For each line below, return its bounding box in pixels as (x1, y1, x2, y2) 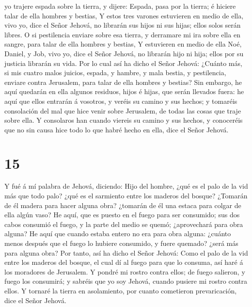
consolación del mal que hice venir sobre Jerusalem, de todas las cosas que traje (4, 105, 241, 115)
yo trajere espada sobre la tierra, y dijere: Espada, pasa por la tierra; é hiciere (4, 1, 236, 11)
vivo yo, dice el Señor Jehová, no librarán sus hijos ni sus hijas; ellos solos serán (4, 20, 241, 30)
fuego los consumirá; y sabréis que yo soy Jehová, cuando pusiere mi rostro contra (4, 276, 248, 286)
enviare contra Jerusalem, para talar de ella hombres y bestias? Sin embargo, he (4, 77, 242, 87)
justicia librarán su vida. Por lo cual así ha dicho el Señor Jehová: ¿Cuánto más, (4, 58, 242, 68)
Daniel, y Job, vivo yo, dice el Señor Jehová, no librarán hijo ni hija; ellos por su (4, 48, 244, 58)
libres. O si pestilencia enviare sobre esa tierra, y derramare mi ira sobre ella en (4, 29, 240, 39)
